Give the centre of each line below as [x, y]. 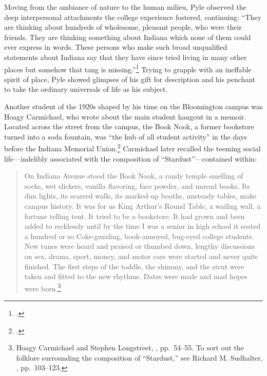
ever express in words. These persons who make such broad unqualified [116, 47]
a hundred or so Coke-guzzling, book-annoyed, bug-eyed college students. [139, 236]
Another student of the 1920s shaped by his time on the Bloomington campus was [133, 106]
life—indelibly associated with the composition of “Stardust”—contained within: [130, 158]
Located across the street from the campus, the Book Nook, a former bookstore [129, 126]
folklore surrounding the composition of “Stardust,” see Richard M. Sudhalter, [139, 357]
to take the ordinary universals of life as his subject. [86, 89]
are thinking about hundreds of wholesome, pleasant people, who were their [123, 27]
